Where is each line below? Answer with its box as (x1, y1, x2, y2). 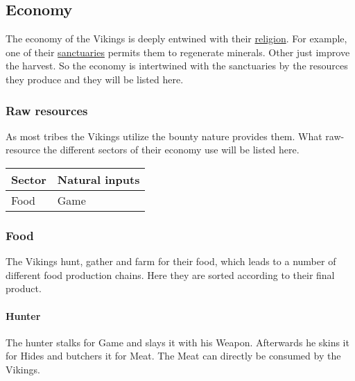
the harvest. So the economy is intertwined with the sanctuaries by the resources (6, 58, 348, 73)
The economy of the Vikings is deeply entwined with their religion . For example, (6, 31, 347, 46)
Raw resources (6, 101, 88, 119)
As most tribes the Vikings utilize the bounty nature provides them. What (6, 128, 322, 143)
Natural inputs (57, 171, 140, 187)
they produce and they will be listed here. (6, 71, 184, 86)
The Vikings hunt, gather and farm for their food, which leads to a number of (6, 254, 336, 269)
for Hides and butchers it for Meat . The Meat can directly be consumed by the (6, 348, 341, 363)
